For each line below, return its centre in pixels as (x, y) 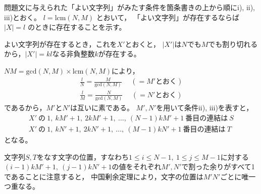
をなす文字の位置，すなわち (83, 156)
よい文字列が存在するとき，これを (61, 44)
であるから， (25, 108)
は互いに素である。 (102, 108)
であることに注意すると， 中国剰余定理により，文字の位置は (104, 176)
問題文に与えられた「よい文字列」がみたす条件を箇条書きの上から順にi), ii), (130, 7)
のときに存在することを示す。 (77, 27)
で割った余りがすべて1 (218, 167)
